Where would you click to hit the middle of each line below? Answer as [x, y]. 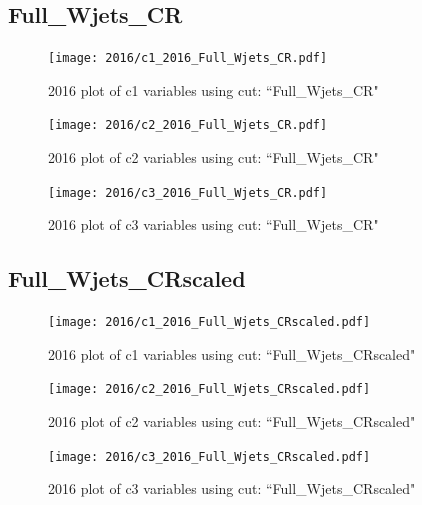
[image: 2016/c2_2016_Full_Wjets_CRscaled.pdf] [209, 389]
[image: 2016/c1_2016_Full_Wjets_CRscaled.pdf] [209, 322]
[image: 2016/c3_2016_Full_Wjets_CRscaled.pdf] [209, 456]
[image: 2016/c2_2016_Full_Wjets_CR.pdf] [188, 125]
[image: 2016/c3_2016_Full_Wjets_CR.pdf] [188, 192]
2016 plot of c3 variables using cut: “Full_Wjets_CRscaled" [232, 488]
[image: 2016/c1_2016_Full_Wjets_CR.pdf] [188, 58]
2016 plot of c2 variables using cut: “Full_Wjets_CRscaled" [232, 421]
